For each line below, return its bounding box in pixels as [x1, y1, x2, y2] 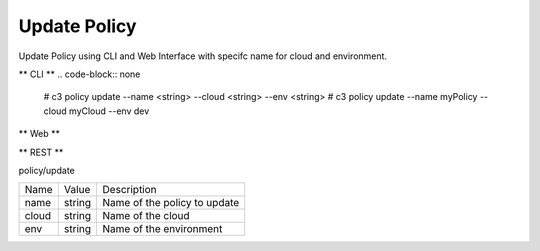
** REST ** [18, 146, 64, 158]
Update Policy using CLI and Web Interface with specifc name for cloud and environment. [18, 50, 388, 62]
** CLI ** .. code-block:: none [18, 68, 141, 80]
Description [102, 183, 157, 197]
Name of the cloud [102, 209, 190, 223]
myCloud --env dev [68, 105, 150, 117]
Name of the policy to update [102, 196, 240, 210]
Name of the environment [102, 222, 223, 236]
